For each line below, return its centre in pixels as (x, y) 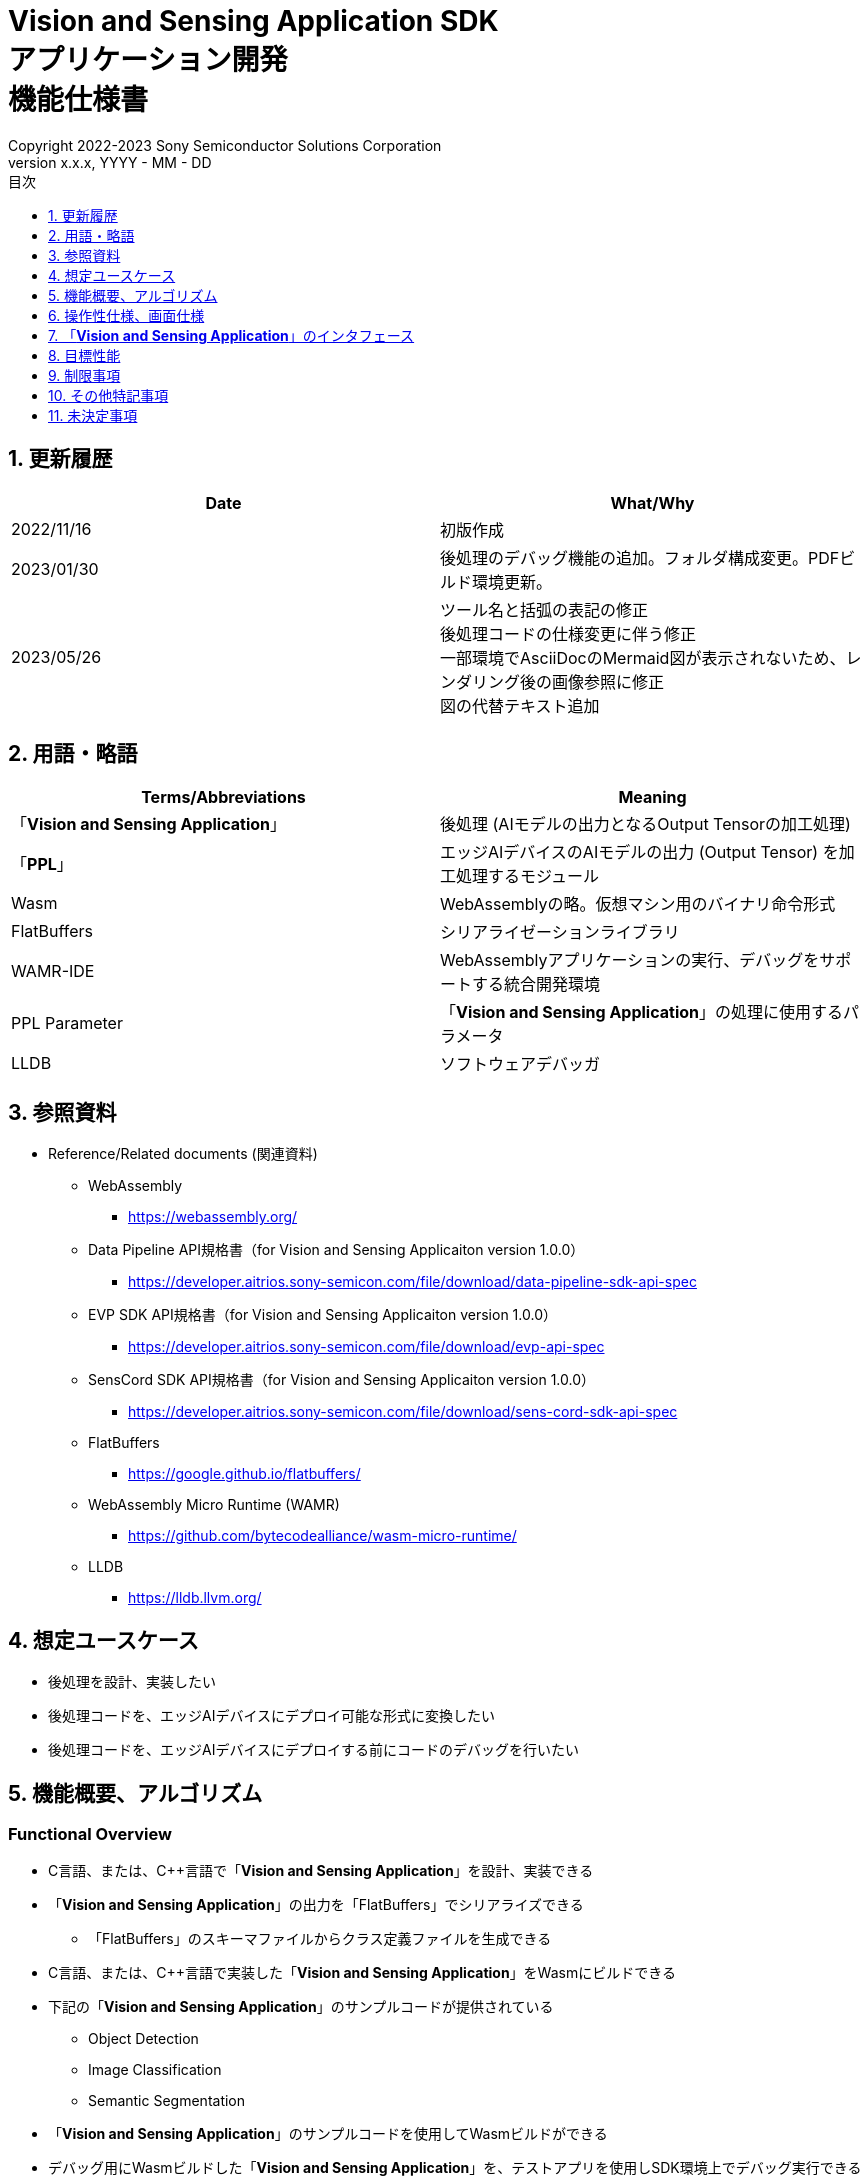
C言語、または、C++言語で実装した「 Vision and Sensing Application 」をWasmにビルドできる (362, 1973)
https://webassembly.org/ (213, 1217)
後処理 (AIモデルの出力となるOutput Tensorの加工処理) (645, 824)
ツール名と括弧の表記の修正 (544, 609)
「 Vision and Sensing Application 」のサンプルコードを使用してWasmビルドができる (328, 2134)
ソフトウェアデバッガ (520, 1064)
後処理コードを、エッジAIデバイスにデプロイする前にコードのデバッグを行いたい (313, 1750)
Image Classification (155, 2070)
